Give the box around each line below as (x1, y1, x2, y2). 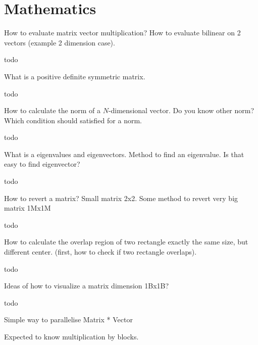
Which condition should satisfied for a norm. (4, 115, 142, 125)
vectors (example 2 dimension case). (4, 37, 115, 47)
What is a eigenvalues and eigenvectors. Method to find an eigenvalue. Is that (4, 149, 244, 159)
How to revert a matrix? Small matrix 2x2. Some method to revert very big (4, 192, 238, 203)
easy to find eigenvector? (4, 159, 80, 169)
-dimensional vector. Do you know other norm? (108, 105, 254, 116)
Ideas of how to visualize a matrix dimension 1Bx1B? (4, 280, 169, 291)
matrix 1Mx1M (4, 203, 51, 213)
